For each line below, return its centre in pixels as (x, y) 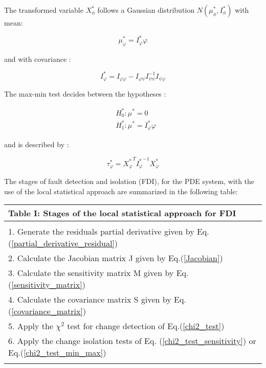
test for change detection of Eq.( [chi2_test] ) (146, 326)
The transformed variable (44, 10)
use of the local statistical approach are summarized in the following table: (121, 191)
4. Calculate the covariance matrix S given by (90, 300)
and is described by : (37, 144)
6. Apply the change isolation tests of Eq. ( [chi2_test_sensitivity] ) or (132, 341)
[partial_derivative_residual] (63, 243)
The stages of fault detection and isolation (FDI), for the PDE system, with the (129, 181)
